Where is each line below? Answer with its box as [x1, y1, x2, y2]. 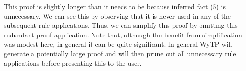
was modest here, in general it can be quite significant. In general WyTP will [4, 39, 232, 49]
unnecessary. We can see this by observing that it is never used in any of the [4, 11, 231, 21]
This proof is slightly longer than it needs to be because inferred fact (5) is [4, 1, 226, 11]
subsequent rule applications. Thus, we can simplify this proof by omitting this [4, 20, 238, 30]
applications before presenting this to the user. [4, 58, 142, 68]
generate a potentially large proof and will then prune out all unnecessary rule [4, 48, 236, 58]
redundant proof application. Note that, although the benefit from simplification [4, 29, 242, 39]
